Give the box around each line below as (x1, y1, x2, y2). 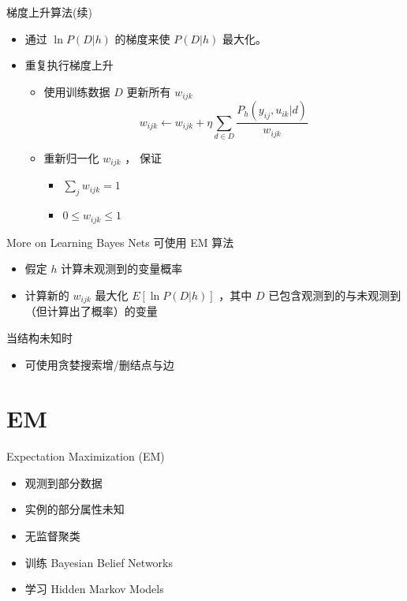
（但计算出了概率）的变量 (24, 303, 158, 319)
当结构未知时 (6, 329, 73, 345)
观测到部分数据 (24, 474, 103, 491)
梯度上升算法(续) (6, 4, 92, 20)
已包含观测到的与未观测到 (268, 286, 401, 303)
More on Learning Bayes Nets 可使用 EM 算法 (6, 233, 234, 250)
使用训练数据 (43, 83, 110, 99)
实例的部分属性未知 (24, 501, 125, 517)
